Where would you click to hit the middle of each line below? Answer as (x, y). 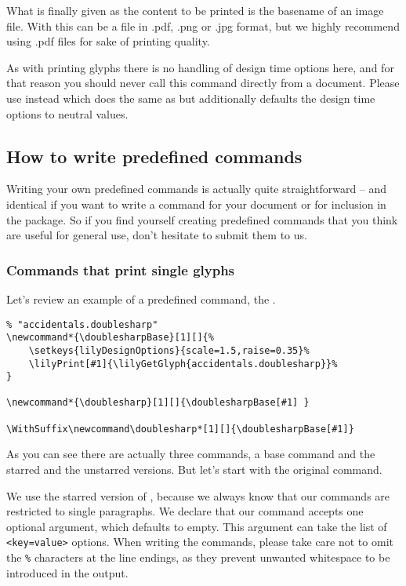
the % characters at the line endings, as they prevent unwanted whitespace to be (198, 557)
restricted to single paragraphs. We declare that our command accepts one (185, 511)
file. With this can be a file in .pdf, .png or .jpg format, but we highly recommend (203, 25)
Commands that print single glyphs (121, 269)
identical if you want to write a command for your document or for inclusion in (196, 204)
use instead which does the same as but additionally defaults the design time (191, 98)
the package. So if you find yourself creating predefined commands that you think (202, 219)
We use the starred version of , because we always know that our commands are (198, 495)
